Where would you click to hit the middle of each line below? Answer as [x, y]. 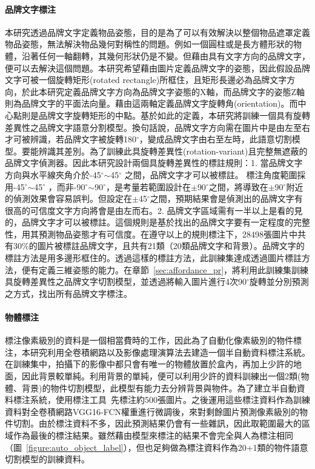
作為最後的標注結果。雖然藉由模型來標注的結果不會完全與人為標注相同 [153, 435]
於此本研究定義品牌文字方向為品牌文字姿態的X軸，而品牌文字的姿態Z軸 [163, 91]
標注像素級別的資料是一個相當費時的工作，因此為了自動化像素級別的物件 [149, 340]
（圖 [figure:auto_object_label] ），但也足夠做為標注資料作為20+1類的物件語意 [157, 447]
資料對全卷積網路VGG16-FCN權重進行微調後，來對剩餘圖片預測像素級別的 [152, 411]
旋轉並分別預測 [279, 281]
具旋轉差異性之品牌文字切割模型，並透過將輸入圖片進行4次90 [126, 281]
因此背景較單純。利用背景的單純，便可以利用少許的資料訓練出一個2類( [161, 376]
